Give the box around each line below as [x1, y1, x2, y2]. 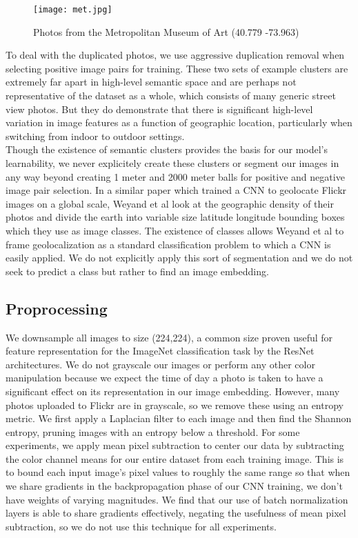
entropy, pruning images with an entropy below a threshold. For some [6, 424, 300, 439]
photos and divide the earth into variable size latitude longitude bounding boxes [6, 210, 345, 224]
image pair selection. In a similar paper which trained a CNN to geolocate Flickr [6, 183, 347, 197]
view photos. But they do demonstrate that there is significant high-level [6, 101, 313, 116]
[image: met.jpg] [33, 5, 112, 14]
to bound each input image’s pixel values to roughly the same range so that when [6, 465, 350, 479]
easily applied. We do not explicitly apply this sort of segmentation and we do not [6, 250, 353, 265]
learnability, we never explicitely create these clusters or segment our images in [6, 156, 339, 170]
